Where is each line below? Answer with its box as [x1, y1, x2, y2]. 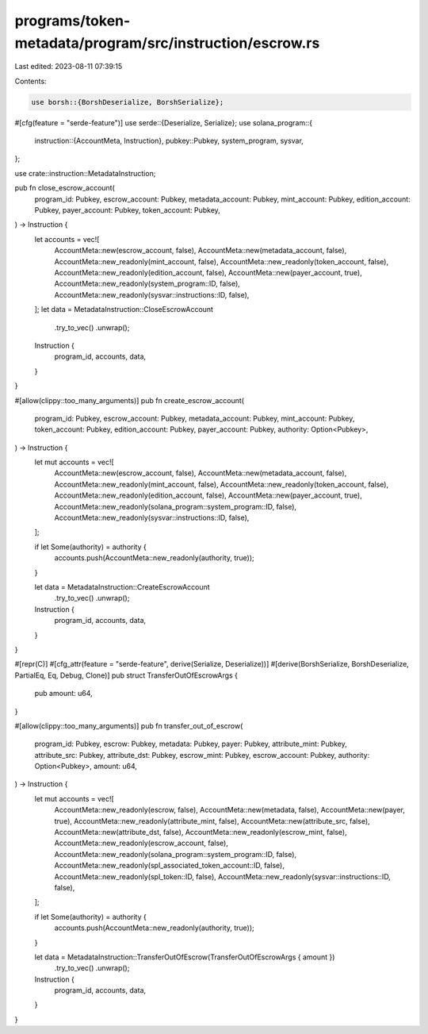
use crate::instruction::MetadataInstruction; [14, 168, 156, 178]
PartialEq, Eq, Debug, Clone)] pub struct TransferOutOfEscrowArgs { [14, 671, 238, 680]
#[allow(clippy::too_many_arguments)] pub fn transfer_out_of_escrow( [14, 721, 243, 730]
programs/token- [14, 12, 131, 29]
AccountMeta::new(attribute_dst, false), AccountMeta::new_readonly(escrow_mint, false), [54, 828, 348, 837]
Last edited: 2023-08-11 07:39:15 [14, 62, 123, 71]
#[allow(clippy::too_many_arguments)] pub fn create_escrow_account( [14, 395, 245, 405]
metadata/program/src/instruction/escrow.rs [14, 34, 320, 52]
